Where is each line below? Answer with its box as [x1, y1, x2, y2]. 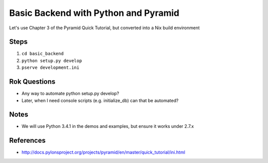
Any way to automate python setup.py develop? [21, 91, 119, 97]
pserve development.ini [21, 65, 79, 70]
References [9, 136, 46, 145]
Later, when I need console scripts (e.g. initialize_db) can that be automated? [21, 97, 179, 104]
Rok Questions [9, 77, 56, 86]
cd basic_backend [21, 51, 64, 56]
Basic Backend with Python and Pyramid [9, 7, 180, 18]
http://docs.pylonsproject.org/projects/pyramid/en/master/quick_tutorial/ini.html [21, 149, 186, 156]
